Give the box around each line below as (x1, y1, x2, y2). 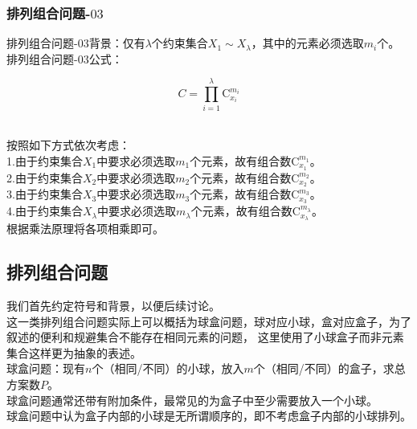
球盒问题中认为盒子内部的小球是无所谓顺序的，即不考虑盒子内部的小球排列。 (6, 407, 411, 424)
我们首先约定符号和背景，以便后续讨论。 (6, 296, 220, 313)
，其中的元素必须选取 (251, 35, 364, 51)
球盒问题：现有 (6, 360, 85, 377)
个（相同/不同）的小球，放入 (92, 360, 244, 377)
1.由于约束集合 (6, 152, 83, 169)
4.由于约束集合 (6, 202, 83, 219)
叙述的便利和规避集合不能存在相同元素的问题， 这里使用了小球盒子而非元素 (6, 329, 404, 345)
